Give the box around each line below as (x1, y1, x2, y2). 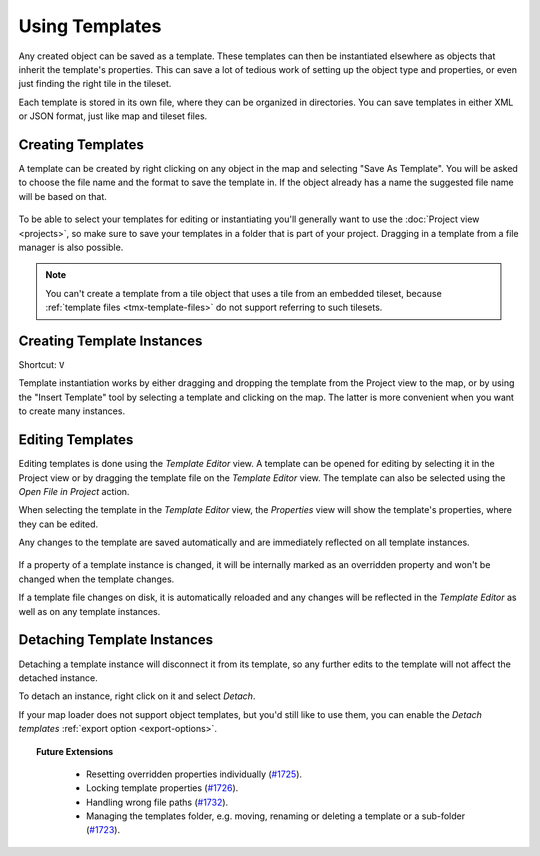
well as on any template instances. (18, 605, 161, 617)
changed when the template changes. (18, 573, 175, 585)
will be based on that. (18, 190, 107, 202)
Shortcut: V (18, 359, 65, 371)
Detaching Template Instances (18, 631, 214, 649)
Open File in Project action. (18, 485, 130, 497)
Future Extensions (36, 745, 114, 757)
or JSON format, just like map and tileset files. (18, 110, 208, 122)
